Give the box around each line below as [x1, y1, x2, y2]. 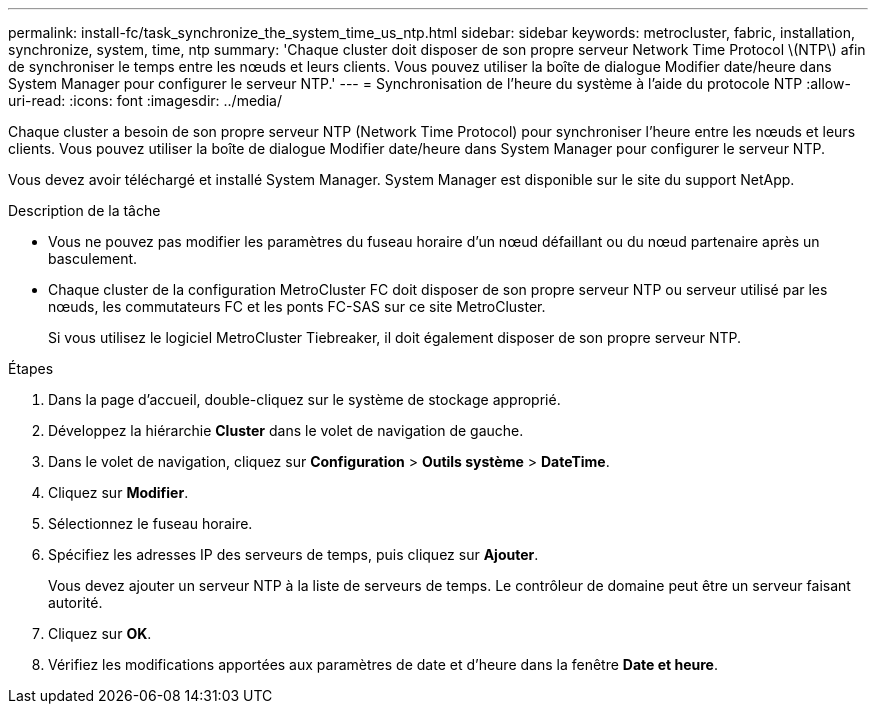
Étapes [8, 360, 54, 377]
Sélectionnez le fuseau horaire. [48, 515, 253, 532]
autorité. [48, 594, 103, 611]
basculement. [48, 250, 138, 267]
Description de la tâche [8, 202, 161, 219]
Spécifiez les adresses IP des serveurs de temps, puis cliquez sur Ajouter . [48, 546, 539, 563]
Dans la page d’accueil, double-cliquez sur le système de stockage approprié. [48, 391, 561, 408]
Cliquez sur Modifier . [48, 484, 189, 501]
